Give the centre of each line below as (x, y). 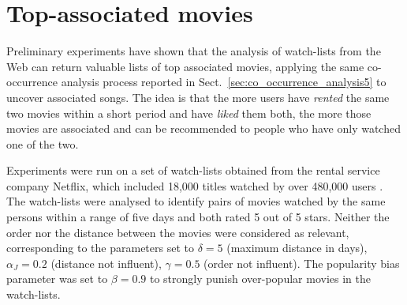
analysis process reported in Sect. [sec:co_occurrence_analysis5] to (224, 82)
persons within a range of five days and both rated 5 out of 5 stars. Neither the (198, 217)
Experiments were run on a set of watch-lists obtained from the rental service (193, 170)
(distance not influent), (106, 263)
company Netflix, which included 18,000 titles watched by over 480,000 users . (195, 185)
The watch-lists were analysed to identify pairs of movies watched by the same (196, 201)
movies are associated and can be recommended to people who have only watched (203, 128)
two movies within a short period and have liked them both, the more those (189, 113)
